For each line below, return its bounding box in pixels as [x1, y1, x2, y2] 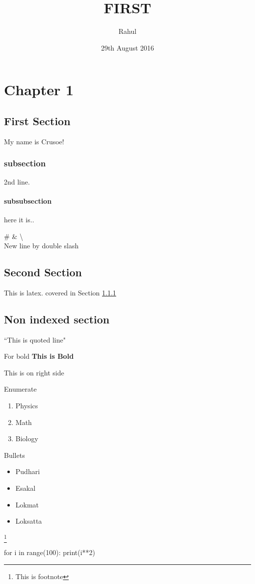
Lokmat [15, 499, 39, 509]
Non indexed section [4, 311, 110, 326]
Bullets [4, 450, 25, 460]
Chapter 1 [4, 80, 74, 100]
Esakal [15, 483, 36, 493]
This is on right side [4, 367, 64, 377]
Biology [15, 433, 38, 444]
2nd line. [4, 176, 30, 186]
